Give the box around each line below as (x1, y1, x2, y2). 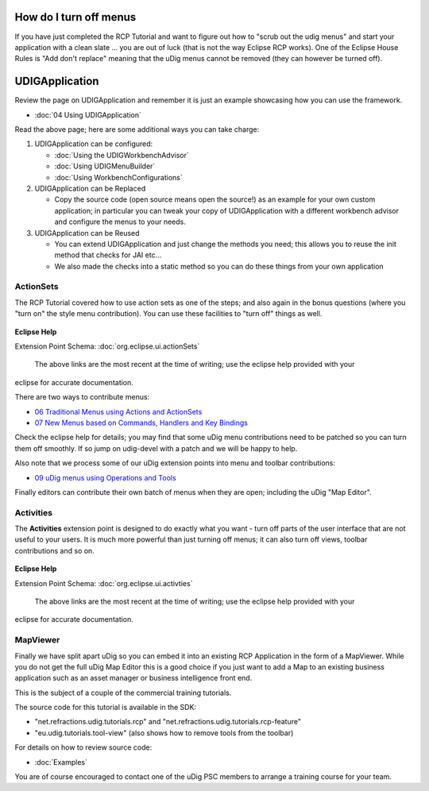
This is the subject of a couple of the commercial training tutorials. (14, 688, 232, 697)
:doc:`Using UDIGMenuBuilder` (54, 161, 156, 171)
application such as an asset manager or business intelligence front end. (14, 673, 253, 683)
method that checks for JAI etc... (54, 250, 162, 260)
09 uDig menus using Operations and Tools (34, 473, 176, 482)
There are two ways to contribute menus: (14, 392, 150, 402)
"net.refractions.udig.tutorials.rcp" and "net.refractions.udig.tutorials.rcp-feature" (34, 717, 302, 727)
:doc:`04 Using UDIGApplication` (34, 110, 142, 119)
